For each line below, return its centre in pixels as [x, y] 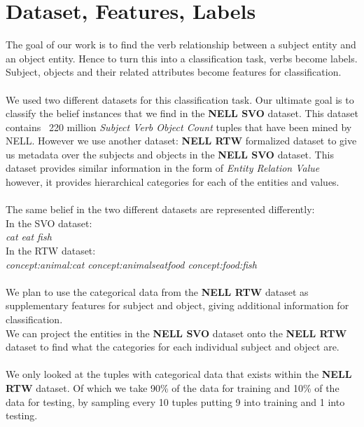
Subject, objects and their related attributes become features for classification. [174, 72]
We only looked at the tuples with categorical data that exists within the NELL [179, 374]
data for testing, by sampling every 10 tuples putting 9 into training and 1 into [175, 401]
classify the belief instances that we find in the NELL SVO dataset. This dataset [182, 113]
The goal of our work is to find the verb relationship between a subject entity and [181, 45]
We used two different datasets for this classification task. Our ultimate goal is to [180, 99]
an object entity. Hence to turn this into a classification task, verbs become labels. [182, 58]
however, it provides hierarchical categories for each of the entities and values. [173, 182]
